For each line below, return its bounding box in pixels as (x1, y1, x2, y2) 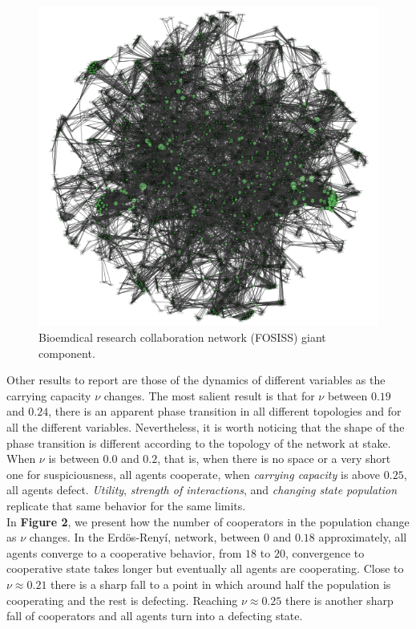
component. (38, 344, 95, 361)
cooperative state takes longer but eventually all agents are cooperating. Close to (6, 560, 404, 577)
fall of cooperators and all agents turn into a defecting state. (6, 607, 303, 624)
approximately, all (318, 529, 407, 546)
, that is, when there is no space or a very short (157, 450, 391, 467)
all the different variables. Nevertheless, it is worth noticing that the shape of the (6, 418, 405, 435)
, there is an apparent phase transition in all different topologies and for (48, 403, 402, 420)
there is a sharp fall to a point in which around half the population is (50, 575, 391, 592)
